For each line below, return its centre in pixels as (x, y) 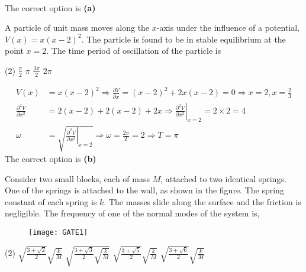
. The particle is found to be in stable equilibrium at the (183, 39)
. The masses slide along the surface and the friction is (202, 201)
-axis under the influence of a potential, (228, 27)
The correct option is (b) (51, 158)
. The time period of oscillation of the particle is (134, 51)
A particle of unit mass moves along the (77, 27)
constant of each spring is (51, 201)
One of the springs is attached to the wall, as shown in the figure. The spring (144, 190)
